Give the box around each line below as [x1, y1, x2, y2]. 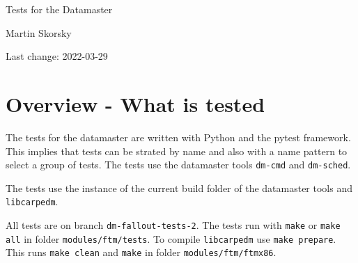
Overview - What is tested [6, 89, 265, 118]
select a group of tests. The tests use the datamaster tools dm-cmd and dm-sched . [6, 157, 351, 172]
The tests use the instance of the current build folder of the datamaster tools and [6, 180, 352, 195]
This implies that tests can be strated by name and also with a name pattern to [6, 143, 348, 158]
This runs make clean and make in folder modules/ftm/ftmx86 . [6, 245, 277, 260]
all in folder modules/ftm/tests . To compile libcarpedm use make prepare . [6, 231, 336, 246]
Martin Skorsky [6, 25, 72, 40]
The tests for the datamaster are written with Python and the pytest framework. [6, 129, 351, 144]
